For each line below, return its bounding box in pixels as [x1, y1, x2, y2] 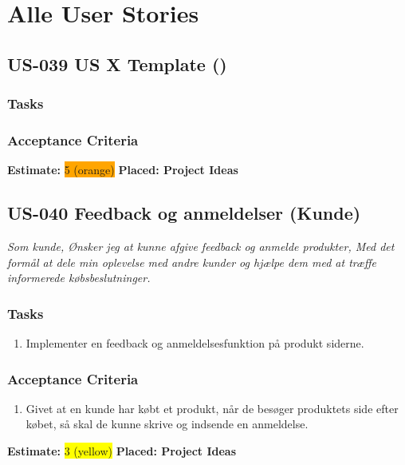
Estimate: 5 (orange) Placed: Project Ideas [7, 161, 238, 178]
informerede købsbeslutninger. [7, 269, 151, 286]
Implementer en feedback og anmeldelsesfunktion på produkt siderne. [26, 335, 364, 352]
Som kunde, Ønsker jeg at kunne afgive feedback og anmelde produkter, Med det [7, 238, 395, 255]
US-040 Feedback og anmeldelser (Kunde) [7, 201, 361, 225]
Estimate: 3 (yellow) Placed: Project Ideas [7, 443, 237, 459]
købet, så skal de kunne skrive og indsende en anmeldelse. [26, 415, 309, 432]
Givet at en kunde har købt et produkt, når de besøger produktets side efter [26, 399, 399, 416]
